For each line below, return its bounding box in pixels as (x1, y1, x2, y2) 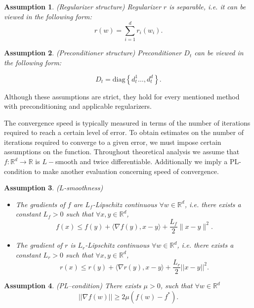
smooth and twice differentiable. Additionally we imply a (55, 156, 228, 167)
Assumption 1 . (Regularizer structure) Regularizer (4, 1, 161, 11)
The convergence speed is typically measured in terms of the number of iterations (4, 117, 251, 128)
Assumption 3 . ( (4, 182, 59, 193)
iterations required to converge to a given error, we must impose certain (4, 136, 221, 147)
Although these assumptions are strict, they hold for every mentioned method (4, 91, 240, 101)
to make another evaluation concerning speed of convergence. (34, 166, 219, 176)
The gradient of (15, 240, 63, 250)
